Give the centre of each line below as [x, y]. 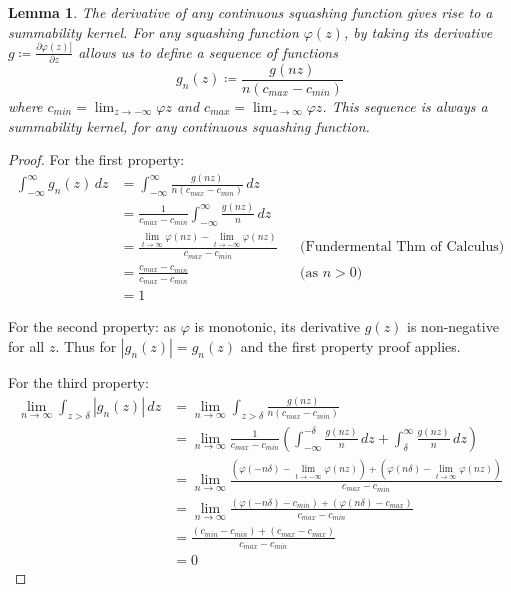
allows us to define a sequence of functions [208, 51]
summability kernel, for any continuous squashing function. [189, 125]
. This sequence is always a [405, 105]
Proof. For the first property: [96, 159]
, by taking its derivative [418, 31]
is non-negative [453, 326]
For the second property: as [92, 326]
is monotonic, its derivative [277, 326]
